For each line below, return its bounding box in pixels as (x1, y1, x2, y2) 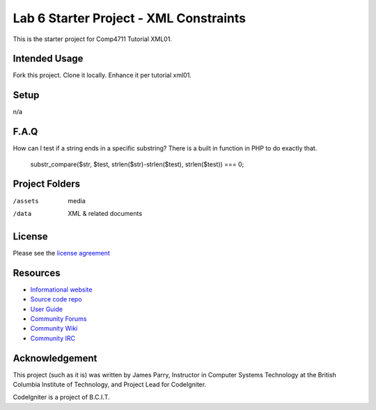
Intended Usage (13, 53, 84, 65)
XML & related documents (68, 209, 143, 217)
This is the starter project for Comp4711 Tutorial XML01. (13, 35, 172, 43)
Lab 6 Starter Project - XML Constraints (13, 10, 246, 26)
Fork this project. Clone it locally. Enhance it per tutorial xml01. (13, 71, 191, 79)
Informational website (30, 285, 93, 294)
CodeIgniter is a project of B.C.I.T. (13, 393, 111, 402)
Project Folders (13, 178, 81, 190)
